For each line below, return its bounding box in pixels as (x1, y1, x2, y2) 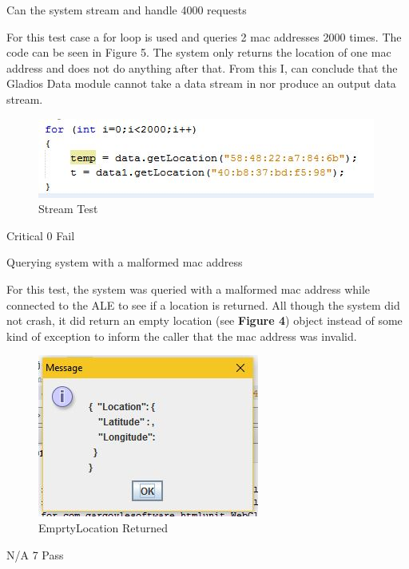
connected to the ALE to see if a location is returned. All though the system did (6, 296, 400, 313)
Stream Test (38, 200, 98, 217)
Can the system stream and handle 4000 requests (6, 2, 247, 18)
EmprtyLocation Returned (38, 519, 169, 535)
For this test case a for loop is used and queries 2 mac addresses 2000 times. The (6, 28, 402, 45)
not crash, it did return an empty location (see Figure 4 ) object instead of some (6, 312, 403, 329)
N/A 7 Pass (6, 546, 64, 563)
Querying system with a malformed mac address (6, 254, 243, 271)
